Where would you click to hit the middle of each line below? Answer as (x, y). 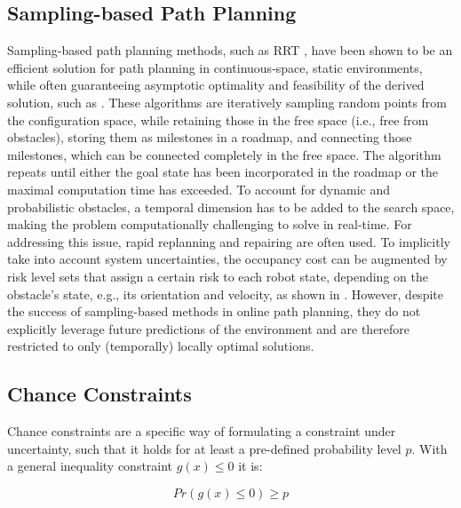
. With (429, 448)
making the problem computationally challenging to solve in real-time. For (210, 224)
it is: (250, 466)
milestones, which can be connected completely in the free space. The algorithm (224, 154)
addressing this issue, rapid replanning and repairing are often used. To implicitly (229, 241)
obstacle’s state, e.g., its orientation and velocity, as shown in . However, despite (225, 294)
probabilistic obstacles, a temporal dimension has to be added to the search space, (231, 206)
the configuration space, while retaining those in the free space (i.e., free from (218, 119)
